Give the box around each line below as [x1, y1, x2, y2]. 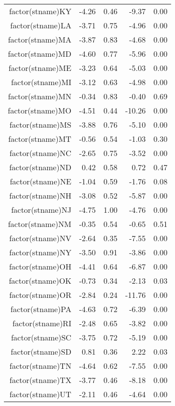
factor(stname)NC [9, 147, 71, 158]
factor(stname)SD [11, 346, 71, 357]
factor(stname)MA [8, 34, 71, 45]
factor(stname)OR [9, 289, 71, 300]
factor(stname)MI [11, 76, 71, 88]
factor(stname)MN [8, 90, 71, 102]
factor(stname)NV [9, 232, 71, 244]
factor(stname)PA [10, 303, 71, 315]
